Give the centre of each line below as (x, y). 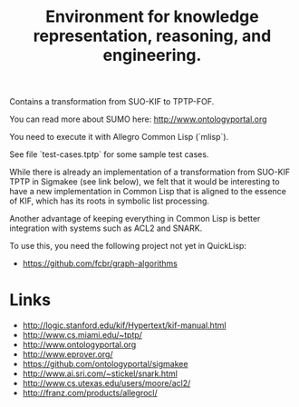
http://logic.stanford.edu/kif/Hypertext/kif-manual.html (124, 325)
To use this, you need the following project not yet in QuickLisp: (128, 246)
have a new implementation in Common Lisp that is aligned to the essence (148, 192)
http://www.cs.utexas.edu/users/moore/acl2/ (106, 383)
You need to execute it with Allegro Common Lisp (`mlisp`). (119, 137)
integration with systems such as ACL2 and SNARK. (106, 228)
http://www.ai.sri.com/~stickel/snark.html (100, 373)
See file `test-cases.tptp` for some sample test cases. (109, 154)
